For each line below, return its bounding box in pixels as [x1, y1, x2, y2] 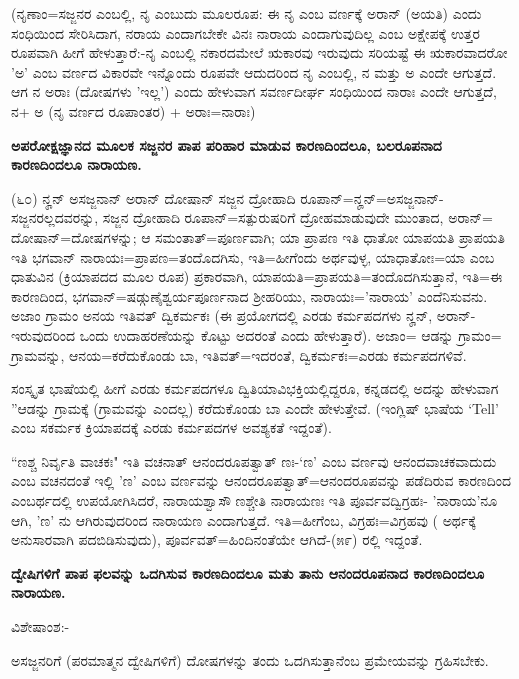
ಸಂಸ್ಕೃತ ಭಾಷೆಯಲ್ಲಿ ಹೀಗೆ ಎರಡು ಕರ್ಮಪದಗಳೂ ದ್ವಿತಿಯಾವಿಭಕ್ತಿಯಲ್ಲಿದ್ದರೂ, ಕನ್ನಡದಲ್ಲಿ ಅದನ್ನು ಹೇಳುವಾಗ [11, 378, 499, 399]
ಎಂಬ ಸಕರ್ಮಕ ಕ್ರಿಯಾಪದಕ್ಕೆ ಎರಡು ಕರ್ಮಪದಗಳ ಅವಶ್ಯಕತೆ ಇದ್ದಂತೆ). [11, 417, 332, 438]
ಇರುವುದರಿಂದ [11, 324, 76, 345]
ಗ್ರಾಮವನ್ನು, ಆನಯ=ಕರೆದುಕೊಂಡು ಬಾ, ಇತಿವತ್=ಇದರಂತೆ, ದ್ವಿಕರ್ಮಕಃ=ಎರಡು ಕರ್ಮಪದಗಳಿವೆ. [11, 344, 467, 365]
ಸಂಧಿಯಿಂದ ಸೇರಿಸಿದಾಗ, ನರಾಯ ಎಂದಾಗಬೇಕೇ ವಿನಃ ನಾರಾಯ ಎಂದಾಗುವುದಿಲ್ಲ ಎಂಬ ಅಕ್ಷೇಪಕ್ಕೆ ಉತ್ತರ [11, 22, 480, 43]
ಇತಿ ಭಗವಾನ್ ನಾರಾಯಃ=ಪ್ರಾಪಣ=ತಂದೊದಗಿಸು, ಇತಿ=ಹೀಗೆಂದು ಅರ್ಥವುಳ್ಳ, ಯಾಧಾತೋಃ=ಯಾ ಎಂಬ [11, 246, 495, 267]
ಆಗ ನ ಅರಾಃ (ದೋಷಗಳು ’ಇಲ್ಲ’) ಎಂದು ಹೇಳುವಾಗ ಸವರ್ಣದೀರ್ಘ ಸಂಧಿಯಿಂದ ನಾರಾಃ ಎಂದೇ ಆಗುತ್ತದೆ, [11, 81, 497, 102]
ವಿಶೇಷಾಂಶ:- [11, 616, 70, 637]
